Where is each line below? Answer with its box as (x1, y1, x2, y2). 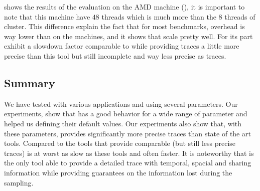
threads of (224, 11, 255, 22)
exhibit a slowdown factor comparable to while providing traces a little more (4, 41, 239, 51)
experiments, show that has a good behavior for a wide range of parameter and (4, 108, 247, 119)
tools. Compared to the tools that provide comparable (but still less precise (4, 138, 236, 148)
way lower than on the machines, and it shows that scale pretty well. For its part (4, 31, 253, 41)
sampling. (4, 177, 34, 187)
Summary (4, 75, 55, 90)
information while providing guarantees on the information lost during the (4, 167, 232, 177)
